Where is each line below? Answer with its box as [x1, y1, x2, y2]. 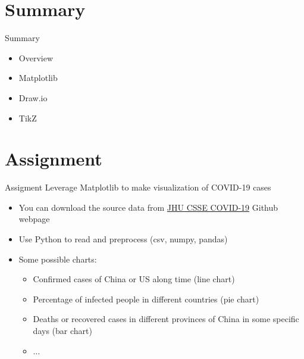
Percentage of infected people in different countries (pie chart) [33, 292, 259, 305]
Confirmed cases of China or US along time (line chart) [33, 273, 235, 285]
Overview [18, 51, 54, 64]
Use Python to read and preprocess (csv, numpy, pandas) [18, 233, 228, 245]
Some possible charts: [18, 252, 97, 265]
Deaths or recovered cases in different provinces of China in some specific [33, 313, 299, 325]
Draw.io [18, 91, 48, 104]
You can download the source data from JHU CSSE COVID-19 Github [18, 201, 278, 213]
